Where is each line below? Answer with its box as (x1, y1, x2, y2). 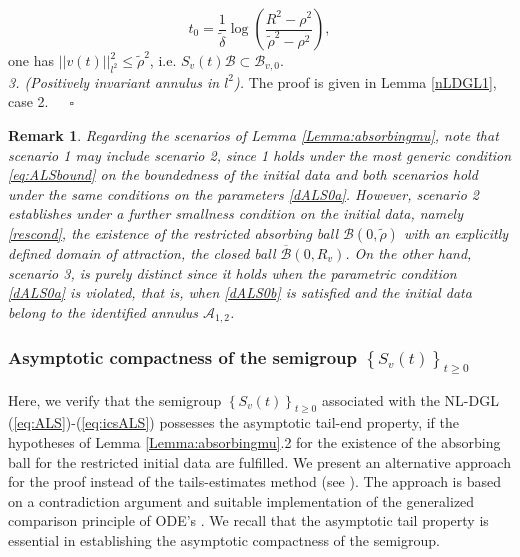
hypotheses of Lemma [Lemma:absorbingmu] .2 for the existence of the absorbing (8, 432, 501, 453)
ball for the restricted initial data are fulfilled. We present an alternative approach (8, 451, 511, 472)
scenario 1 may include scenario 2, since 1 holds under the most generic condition (8, 144, 512, 165)
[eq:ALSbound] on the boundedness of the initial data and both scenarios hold (8, 164, 478, 185)
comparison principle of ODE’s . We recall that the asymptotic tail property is (8, 510, 489, 531)
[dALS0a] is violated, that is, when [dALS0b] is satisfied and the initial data (8, 282, 472, 303)
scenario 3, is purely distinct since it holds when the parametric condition (8, 262, 457, 283)
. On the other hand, (345, 242, 472, 263)
